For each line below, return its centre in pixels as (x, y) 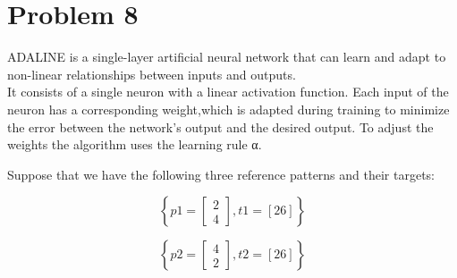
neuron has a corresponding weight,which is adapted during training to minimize (228, 109)
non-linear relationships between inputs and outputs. (152, 74)
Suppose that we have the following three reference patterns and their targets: (221, 174)
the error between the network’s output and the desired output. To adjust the (220, 126)
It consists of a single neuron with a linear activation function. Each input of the (228, 92)
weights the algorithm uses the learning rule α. (135, 144)
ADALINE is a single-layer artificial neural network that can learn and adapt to (227, 57)
